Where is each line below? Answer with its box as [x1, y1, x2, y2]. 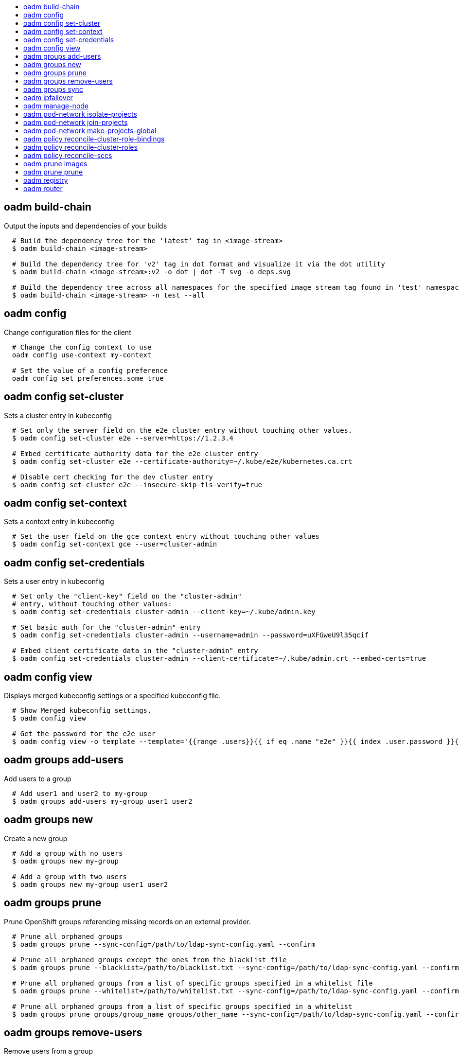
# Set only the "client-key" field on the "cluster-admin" [12, 592, 242, 600]
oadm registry [23, 176, 68, 184]
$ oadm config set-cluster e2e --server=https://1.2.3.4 [12, 434, 234, 442]
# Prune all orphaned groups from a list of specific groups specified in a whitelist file [12, 979, 373, 987]
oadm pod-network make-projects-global [23, 126, 157, 135]
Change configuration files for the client [4, 328, 131, 336]
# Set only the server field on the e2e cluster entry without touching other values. [12, 426, 353, 434]
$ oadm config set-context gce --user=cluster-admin [12, 540, 217, 548]
